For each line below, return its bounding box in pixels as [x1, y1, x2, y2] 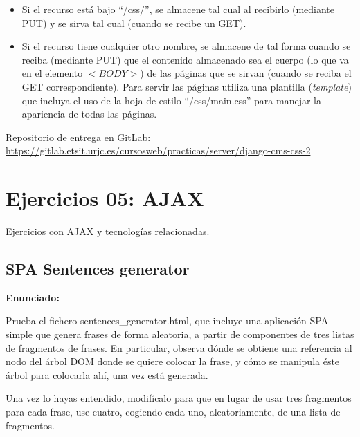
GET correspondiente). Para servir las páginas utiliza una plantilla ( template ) [21, 79, 352, 93]
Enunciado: [6, 290, 60, 304]
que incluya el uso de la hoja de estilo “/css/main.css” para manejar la [21, 93, 321, 107]
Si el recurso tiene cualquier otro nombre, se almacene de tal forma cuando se [21, 39, 351, 53]
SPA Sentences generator [6, 258, 190, 279]
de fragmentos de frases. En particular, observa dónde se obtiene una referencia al [6, 340, 352, 355]
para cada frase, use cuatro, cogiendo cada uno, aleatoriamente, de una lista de [6, 405, 341, 419]
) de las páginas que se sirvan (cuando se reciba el [140, 66, 352, 80]
